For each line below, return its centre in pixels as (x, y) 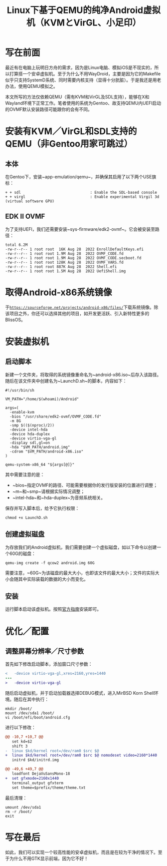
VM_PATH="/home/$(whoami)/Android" (42, 399)
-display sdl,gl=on (30, 442)
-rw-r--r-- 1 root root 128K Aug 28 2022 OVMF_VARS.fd (64, 262)
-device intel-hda (29, 430)
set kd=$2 (22, 741)
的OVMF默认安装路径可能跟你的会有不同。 (49, 109)
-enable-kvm (22, 412)
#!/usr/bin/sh (20, 390)
